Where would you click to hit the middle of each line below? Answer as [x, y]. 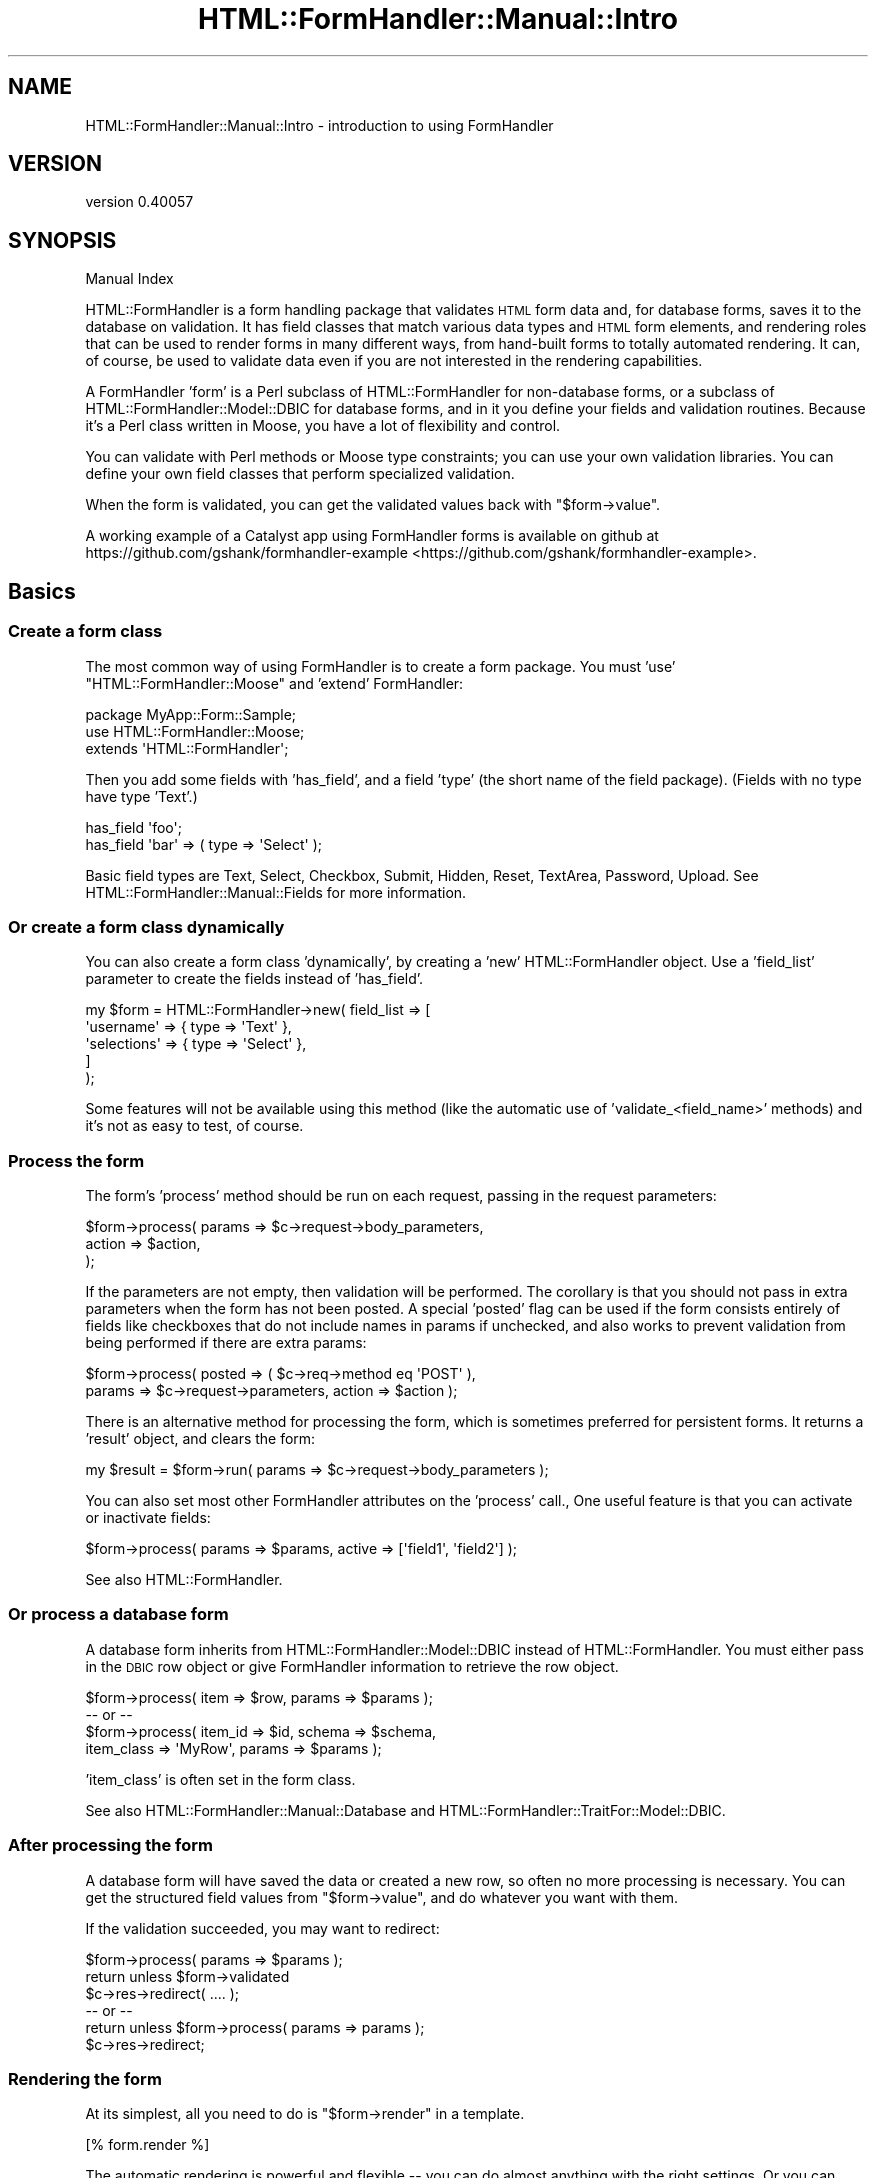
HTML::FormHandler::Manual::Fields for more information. [276, 892]
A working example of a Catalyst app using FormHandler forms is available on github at [372, 536]
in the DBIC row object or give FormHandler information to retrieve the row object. [352, 1666]
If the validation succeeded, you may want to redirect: [262, 1928]
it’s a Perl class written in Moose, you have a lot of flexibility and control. [323, 426]
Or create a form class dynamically [146, 926]
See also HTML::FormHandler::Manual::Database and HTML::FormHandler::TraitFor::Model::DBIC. [405, 1810]
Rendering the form [85, 2078]
